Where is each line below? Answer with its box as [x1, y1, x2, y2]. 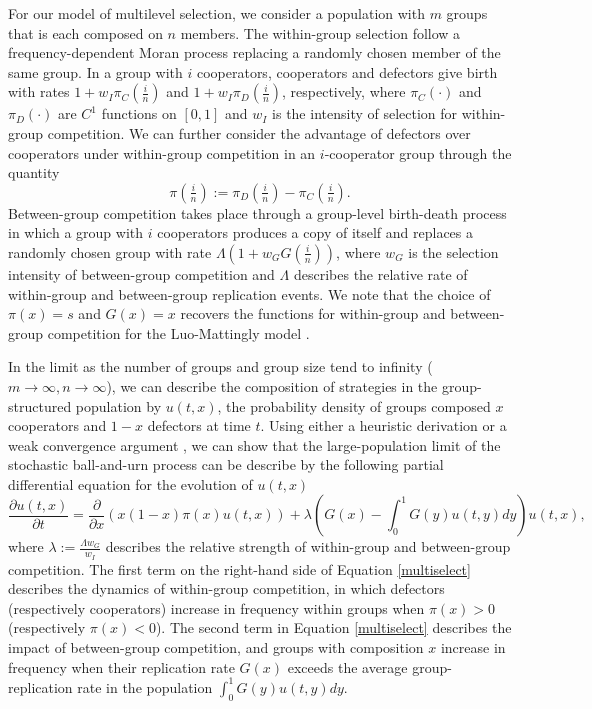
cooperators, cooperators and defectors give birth [196, 61, 498, 82]
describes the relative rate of [293, 263, 468, 284]
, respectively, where [282, 81, 406, 102]
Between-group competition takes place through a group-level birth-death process [8, 202, 507, 223]
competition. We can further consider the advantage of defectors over [47, 122, 471, 143]
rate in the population [77, 676, 213, 697]
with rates [8, 81, 70, 102]
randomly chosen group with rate [8, 241, 212, 262]
